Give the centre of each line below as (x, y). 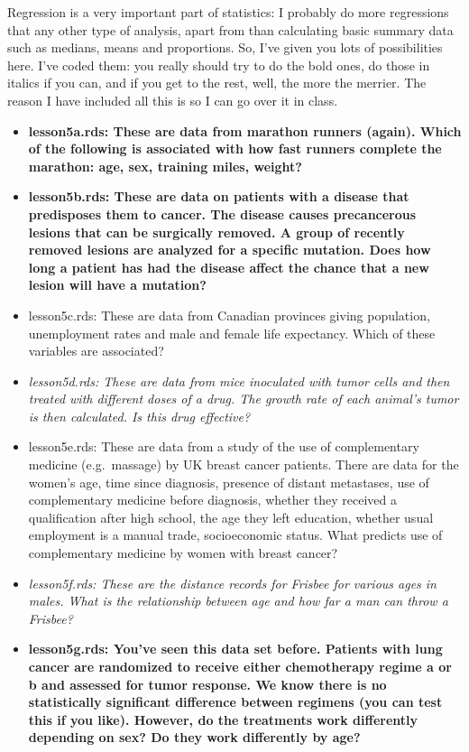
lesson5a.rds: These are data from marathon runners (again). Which (245, 130)
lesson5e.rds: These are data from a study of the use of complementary (224, 446)
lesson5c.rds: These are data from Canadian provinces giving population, (229, 315)
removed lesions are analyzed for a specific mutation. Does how (230, 250)
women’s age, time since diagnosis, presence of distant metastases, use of (229, 482)
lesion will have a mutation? (117, 285)
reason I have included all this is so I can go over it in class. (173, 100)
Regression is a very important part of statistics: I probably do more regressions (228, 12)
